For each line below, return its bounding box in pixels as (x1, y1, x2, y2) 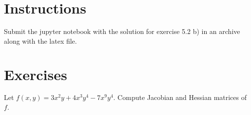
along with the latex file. (4, 35, 77, 46)
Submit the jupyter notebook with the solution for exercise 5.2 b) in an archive (4, 26, 240, 36)
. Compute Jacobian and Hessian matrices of (113, 92, 247, 102)
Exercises (4, 64, 67, 84)
